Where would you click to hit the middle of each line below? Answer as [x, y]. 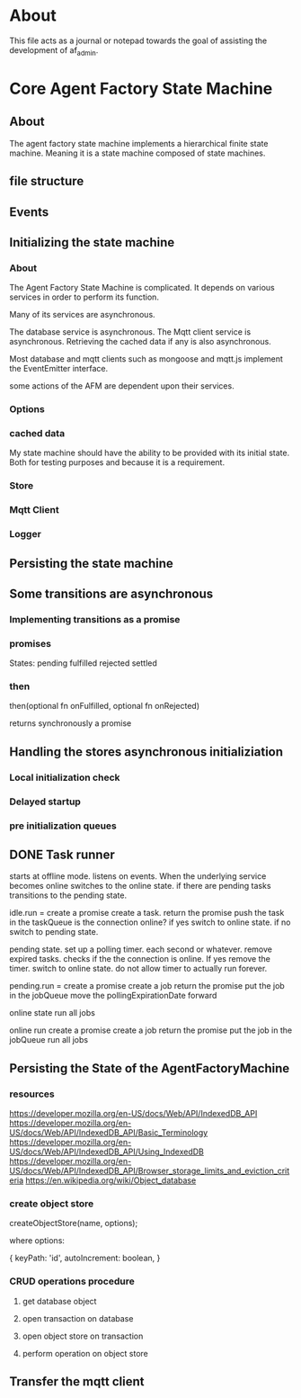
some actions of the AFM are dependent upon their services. [122, 386]
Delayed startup [45, 802]
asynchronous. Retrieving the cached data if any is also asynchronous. [140, 342]
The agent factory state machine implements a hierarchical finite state [139, 143]
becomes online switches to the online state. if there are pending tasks [140, 886]
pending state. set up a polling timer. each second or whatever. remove [141, 949]
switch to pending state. [54, 932]
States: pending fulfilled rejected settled [83, 663]
